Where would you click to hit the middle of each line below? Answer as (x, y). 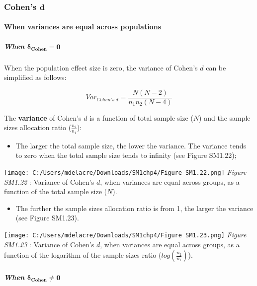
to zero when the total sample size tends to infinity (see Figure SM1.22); (126, 155)
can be (216, 67)
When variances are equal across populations (83, 27)
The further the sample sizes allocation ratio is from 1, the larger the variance (134, 208)
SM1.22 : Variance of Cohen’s (49, 181)
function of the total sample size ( (56, 191)
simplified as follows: (35, 77)
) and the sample (225, 117)
